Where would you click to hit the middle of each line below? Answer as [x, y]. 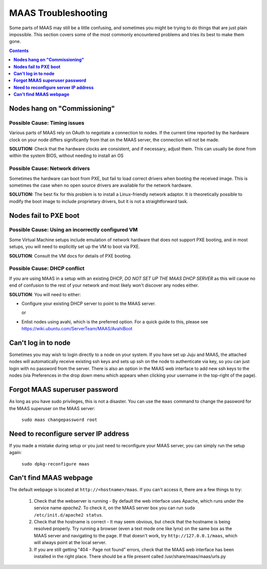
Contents [19, 51]
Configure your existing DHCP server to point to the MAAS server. [89, 303]
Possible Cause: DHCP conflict [47, 268]
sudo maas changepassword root [59, 419]
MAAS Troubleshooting [58, 13]
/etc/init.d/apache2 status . [68, 515]
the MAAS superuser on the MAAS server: [52, 408]
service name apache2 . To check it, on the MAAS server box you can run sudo [114, 508]
